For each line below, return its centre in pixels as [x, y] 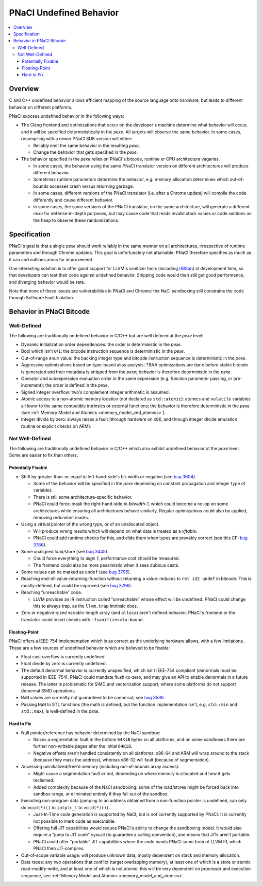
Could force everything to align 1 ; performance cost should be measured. [106, 558]
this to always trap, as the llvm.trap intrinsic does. [86, 606]
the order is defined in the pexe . [77, 385]
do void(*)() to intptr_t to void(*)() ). [65, 807]
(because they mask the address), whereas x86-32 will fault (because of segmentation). [122, 760]
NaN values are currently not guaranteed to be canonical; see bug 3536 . [93, 698]
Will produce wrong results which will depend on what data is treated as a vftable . [115, 531]
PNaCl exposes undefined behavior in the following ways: [67, 116]
